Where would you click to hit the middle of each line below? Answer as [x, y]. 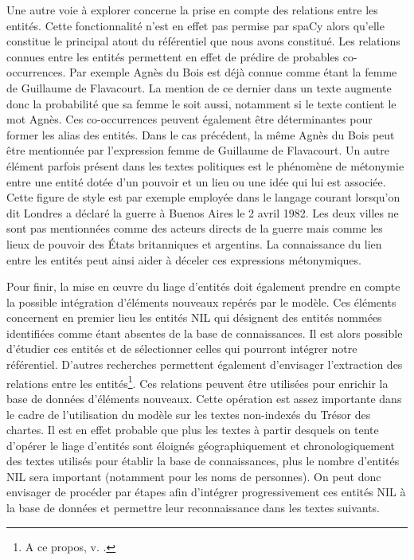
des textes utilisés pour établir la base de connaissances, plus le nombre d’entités [203, 461]
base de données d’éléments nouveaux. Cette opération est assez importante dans [204, 398]
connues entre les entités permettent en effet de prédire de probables [173, 56]
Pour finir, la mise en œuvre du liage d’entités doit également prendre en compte [203, 286]
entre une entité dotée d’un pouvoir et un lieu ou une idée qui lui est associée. [196, 181]
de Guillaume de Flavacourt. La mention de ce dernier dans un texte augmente [199, 87]
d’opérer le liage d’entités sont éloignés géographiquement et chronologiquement [201, 445]
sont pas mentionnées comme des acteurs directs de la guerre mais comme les [195, 228]
